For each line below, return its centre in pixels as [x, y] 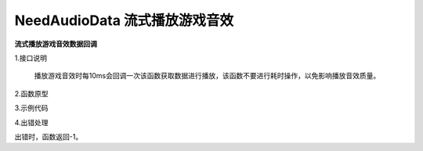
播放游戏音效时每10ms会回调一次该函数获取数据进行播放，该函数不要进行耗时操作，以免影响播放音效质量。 [207, 76]
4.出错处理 [31, 122]
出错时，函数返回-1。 [49, 136]
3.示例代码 [31, 108]
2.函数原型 [31, 93]
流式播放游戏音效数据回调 [56, 44]
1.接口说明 [31, 58]
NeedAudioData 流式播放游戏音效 [124, 20]
